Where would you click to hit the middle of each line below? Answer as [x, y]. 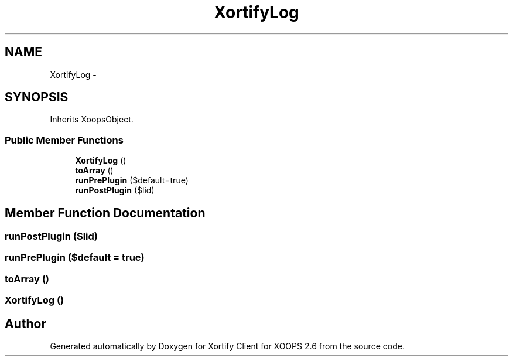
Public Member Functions [64, 140]
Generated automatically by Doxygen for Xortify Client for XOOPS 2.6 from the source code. [227, 346]
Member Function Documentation [105, 213]
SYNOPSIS [37, 97]
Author [25, 323]
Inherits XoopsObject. [92, 120]
